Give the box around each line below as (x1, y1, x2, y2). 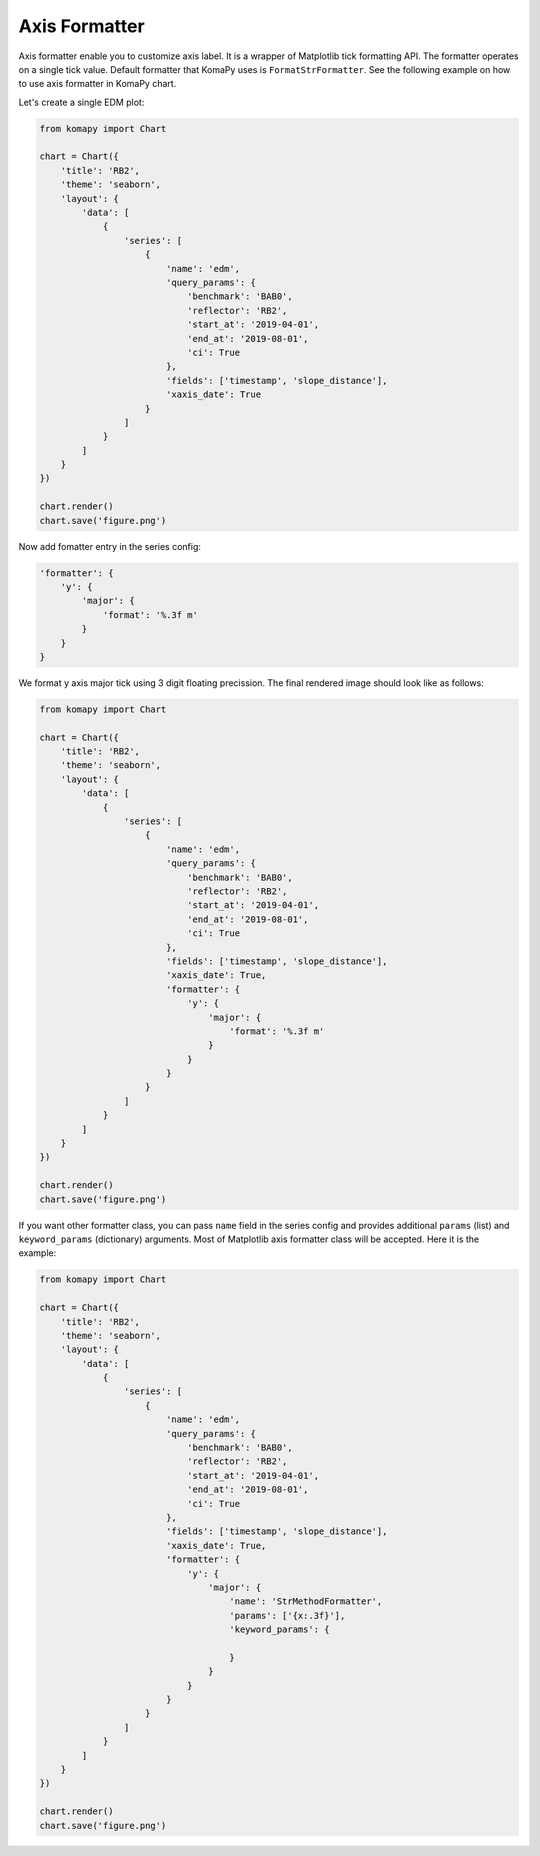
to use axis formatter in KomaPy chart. (18, 78, 177, 90)
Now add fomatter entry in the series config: (18, 540, 202, 552)
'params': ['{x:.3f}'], (229, 1610, 346, 1621)
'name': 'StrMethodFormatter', (229, 1596, 383, 1607)
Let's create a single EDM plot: (18, 96, 145, 108)
